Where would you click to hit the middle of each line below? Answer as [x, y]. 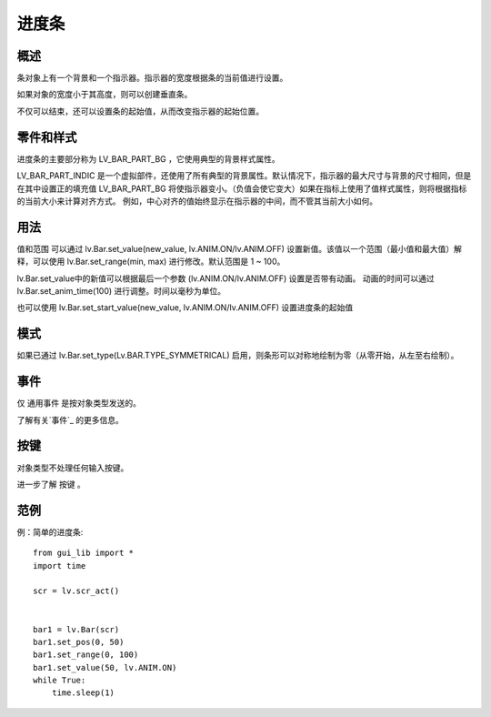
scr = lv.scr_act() [76, 591]
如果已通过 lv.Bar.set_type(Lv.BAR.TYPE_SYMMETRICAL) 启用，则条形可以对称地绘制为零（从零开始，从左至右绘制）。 [238, 356]
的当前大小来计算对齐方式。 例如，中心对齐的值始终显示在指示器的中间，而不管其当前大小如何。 [197, 201]
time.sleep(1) [83, 693]
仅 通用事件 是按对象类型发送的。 [79, 403]
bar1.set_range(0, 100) [86, 655]
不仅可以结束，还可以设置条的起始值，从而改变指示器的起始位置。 [140, 111]
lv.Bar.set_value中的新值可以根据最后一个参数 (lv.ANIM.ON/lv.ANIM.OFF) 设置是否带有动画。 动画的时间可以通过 [226, 278]
